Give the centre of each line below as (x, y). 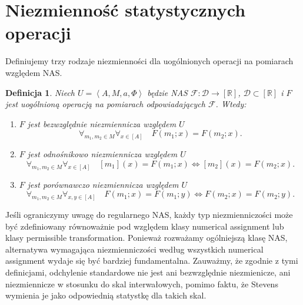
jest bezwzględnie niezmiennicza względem (102, 123)
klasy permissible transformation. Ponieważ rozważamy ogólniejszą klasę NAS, (146, 238)
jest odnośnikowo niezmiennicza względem (102, 154)
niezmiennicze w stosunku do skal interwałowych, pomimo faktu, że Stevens (142, 284)
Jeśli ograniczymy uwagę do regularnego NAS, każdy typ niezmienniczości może (149, 215)
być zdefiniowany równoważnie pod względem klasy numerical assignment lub (145, 226)
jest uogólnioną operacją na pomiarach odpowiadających (105, 104)
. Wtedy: (231, 104)
